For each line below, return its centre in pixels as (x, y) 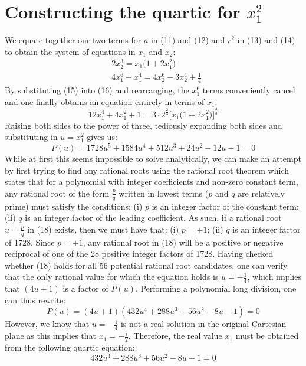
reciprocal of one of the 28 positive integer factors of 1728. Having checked (139, 254)
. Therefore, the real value (175, 336)
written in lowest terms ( (164, 193)
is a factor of (85, 288)
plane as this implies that (51, 336)
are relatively (261, 193)
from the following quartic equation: (70, 347)
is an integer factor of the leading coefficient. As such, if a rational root (153, 218)
